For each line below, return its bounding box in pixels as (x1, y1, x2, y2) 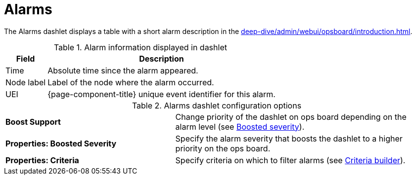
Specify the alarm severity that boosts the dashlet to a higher (175, 133, 403, 143)
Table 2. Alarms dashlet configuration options (132, 100, 302, 110)
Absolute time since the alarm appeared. (47, 65, 198, 75)
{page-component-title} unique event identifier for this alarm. (47, 89, 276, 99)
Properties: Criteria (5, 155, 79, 165)
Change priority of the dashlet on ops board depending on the (175, 111, 407, 122)
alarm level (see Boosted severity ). (175, 121, 305, 132)
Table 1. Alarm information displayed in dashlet (53, 42, 227, 52)
